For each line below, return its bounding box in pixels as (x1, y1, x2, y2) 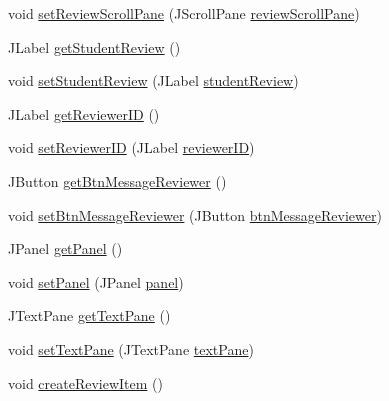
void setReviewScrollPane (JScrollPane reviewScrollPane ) (8, 3, 360, 23)
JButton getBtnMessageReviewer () (8, 170, 227, 191)
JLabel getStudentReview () (8, 36, 181, 57)
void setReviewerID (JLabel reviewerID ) (8, 137, 255, 158)
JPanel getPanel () (8, 238, 123, 259)
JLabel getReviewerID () (8, 103, 160, 124)
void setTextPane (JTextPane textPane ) (8, 338, 254, 359)
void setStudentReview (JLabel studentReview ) (8, 70, 299, 91)
